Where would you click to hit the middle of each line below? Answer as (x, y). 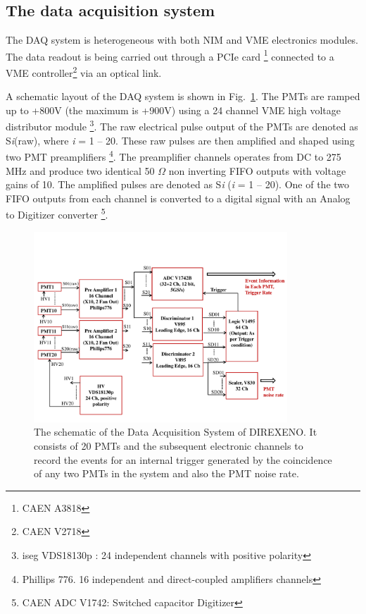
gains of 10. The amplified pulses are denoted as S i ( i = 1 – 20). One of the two (178, 184)
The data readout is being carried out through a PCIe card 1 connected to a (170, 55)
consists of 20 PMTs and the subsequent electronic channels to (169, 446)
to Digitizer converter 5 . (57, 214)
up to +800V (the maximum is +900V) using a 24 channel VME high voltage (173, 110)
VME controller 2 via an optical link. (84, 72)
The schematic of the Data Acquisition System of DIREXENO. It (176, 432)
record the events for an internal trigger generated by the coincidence (183, 459)
